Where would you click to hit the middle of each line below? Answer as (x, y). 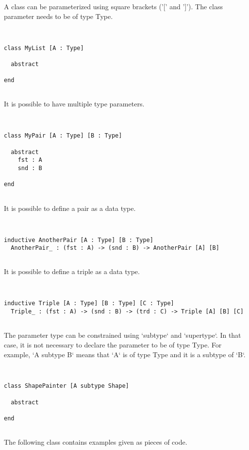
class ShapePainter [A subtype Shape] (66, 386)
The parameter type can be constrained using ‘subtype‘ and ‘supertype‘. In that (123, 335)
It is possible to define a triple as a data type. (72, 271)
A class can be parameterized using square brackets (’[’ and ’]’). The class (113, 6)
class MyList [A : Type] (44, 48)
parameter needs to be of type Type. (58, 16)
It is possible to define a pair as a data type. (70, 208)
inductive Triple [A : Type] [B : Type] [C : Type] (89, 303)
